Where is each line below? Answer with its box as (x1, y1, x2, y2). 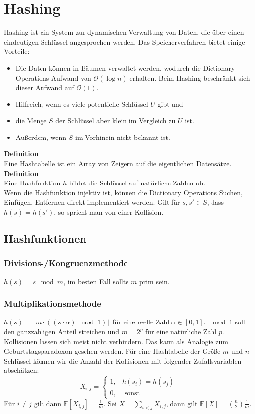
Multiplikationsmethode (4, 297, 101, 310)
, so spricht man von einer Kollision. (54, 207, 164, 217)
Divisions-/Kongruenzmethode (4, 257, 128, 269)
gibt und (157, 98, 183, 109)
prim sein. (139, 276, 170, 286)
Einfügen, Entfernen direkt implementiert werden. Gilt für (4, 197, 180, 207)
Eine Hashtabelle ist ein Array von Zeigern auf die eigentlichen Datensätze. (4, 158, 232, 169)
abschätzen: (4, 365, 39, 375)
